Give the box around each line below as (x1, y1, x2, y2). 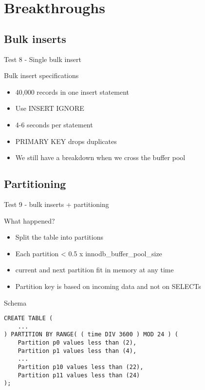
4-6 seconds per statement (15, 119, 93, 129)
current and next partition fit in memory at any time (15, 265, 174, 275)
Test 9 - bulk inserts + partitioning (4, 199, 109, 209)
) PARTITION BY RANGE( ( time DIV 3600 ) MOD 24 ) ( (4, 331, 178, 338)
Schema (4, 297, 27, 308)
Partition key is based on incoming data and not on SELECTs (15, 281, 201, 291)
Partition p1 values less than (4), (18, 347, 137, 354)
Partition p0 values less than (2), (18, 339, 137, 347)
